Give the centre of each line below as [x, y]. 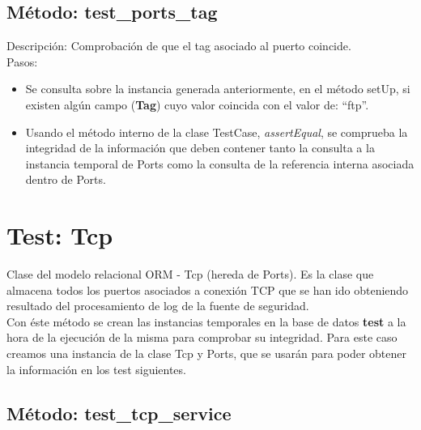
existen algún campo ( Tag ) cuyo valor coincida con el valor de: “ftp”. [197, 104]
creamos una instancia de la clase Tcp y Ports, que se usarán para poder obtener [206, 353]
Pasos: [22, 61]
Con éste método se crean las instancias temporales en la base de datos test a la [206, 321]
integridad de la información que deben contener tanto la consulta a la [200, 148]
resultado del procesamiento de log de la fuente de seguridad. [158, 306]
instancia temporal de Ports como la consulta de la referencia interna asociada [220, 163]
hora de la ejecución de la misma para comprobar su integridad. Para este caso [202, 337]
